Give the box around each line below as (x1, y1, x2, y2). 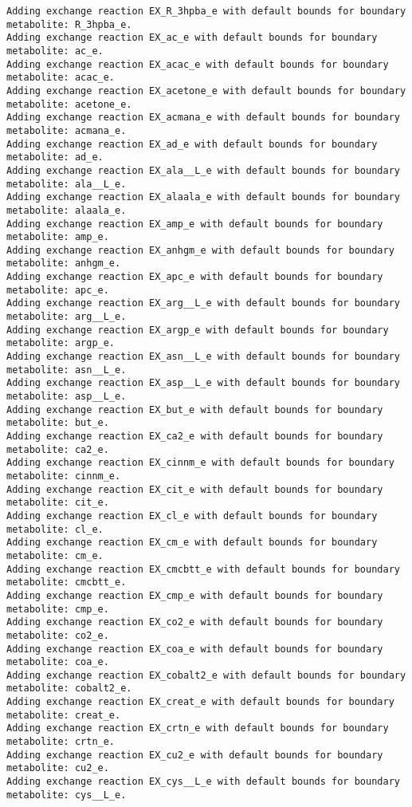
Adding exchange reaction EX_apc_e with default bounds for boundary (6, 271, 383, 283)
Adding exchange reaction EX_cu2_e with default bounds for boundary (6, 749, 383, 761)
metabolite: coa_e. (6, 656, 109, 668)
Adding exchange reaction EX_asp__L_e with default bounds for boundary (6, 377, 400, 389)
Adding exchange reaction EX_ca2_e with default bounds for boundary (6, 431, 383, 442)
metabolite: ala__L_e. (6, 178, 127, 190)
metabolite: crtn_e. (6, 736, 116, 748)
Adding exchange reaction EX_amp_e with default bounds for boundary (6, 218, 383, 230)
